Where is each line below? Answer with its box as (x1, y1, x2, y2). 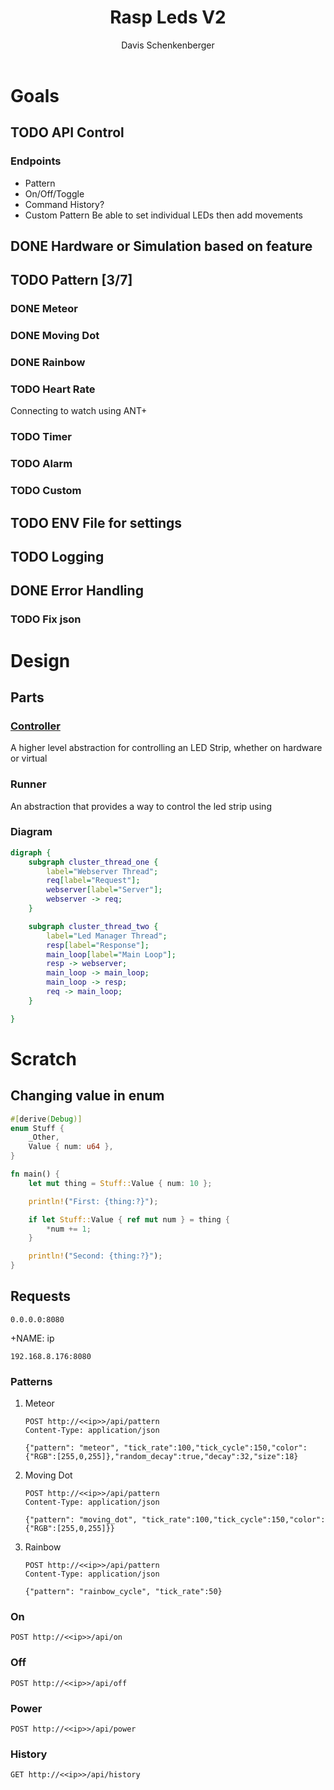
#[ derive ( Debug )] (10, 1114, 83, 1124)
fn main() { (10, 1169, 60, 1180)
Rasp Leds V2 (109, 6, 227, 29)
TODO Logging (10, 549, 105, 566)
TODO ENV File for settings (10, 514, 182, 531)
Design (10, 649, 71, 672)
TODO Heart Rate (10, 382, 96, 396)
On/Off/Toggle (24, 187, 85, 200)
